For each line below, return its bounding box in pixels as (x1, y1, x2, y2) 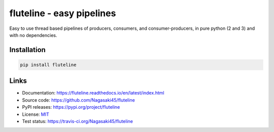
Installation (9, 46, 46, 54)
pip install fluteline (20, 62, 77, 68)
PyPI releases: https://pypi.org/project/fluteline (22, 104, 120, 110)
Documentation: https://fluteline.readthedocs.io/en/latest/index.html (22, 90, 164, 96)
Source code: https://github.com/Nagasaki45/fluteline (22, 97, 135, 103)
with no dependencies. (9, 32, 57, 38)
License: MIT (22, 111, 49, 117)
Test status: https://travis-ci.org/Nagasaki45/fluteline (22, 118, 133, 124)
